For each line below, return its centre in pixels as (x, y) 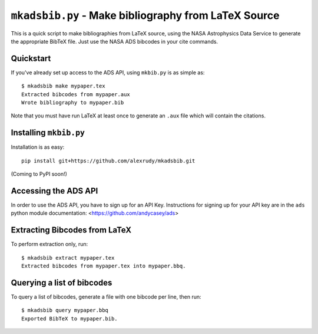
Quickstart (31, 58)
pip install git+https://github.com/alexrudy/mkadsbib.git (108, 161)
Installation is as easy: (38, 147)
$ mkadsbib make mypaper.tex (63, 86)
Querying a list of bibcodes (62, 282)
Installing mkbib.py (48, 133)
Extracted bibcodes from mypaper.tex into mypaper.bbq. (104, 266)
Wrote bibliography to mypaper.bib (73, 103)
